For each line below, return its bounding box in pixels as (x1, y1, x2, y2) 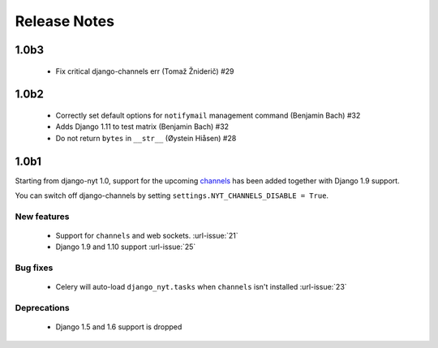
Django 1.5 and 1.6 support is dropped (55, 322, 182, 332)
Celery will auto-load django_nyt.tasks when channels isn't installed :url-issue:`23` (55, 282, 348, 292)
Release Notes (15, 12, 115, 30)
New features (15, 211, 70, 222)
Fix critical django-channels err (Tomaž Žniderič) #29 (55, 66, 234, 76)
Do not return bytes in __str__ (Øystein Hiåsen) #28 (55, 133, 237, 143)
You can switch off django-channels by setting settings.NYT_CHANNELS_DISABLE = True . (15, 191, 328, 200)
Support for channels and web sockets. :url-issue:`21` (55, 231, 238, 240)
